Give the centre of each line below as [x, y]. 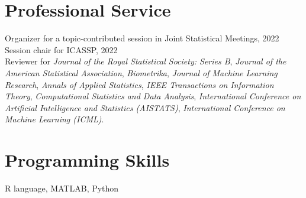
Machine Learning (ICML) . [54, 119]
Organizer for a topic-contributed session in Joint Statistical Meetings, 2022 [142, 38]
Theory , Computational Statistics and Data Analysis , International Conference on [153, 96]
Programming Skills [87, 160]
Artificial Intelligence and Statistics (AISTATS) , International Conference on [145, 107]
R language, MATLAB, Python [62, 188]
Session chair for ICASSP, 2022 [61, 49]
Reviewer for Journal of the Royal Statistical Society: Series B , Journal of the [146, 61]
